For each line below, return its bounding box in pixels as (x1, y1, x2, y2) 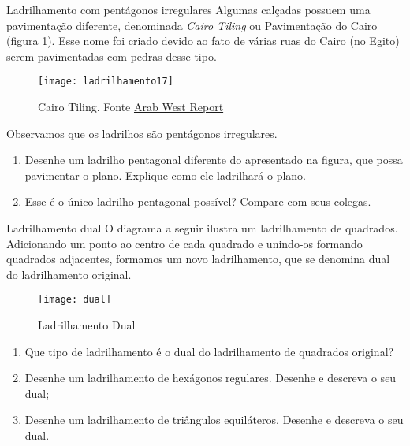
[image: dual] (38, 294, 112, 306)
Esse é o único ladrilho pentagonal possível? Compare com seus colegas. (24, 193, 371, 210)
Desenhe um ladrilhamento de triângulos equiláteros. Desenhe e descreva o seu (24, 411, 404, 428)
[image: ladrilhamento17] (38, 76, 173, 87)
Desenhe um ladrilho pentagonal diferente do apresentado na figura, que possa (24, 151, 403, 168)
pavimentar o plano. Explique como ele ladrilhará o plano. (24, 166, 306, 183)
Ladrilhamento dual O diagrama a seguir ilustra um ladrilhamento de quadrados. (6, 220, 398, 236)
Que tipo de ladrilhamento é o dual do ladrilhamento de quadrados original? (24, 343, 394, 359)
